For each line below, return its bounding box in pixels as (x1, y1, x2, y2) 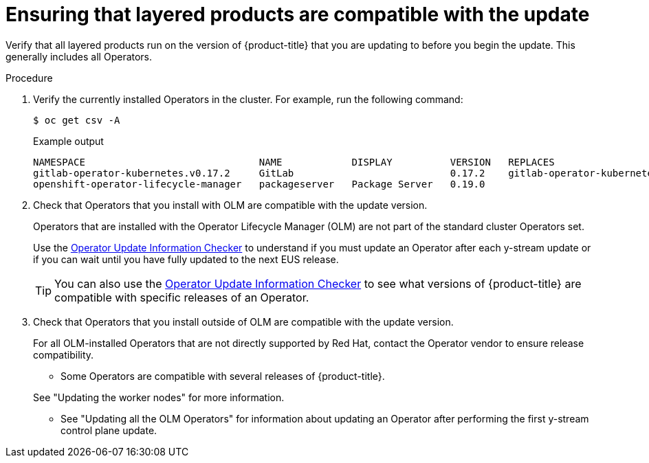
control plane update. (60, 424, 157, 436)
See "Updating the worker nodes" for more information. (33, 391, 285, 403)
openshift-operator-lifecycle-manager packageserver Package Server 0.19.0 (33, 178, 485, 190)
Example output (33, 135, 104, 147)
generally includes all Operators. (5, 50, 153, 63)
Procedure (5, 71, 53, 84)
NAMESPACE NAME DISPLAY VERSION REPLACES (33, 156, 555, 168)
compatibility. (33, 348, 94, 361)
